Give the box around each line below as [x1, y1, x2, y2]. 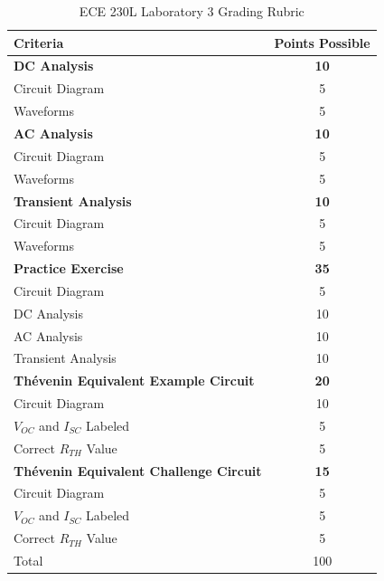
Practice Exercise [14, 259, 124, 278]
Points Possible [274, 33, 370, 52]
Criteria [14, 33, 64, 52]
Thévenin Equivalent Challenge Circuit [14, 461, 262, 480]
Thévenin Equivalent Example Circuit [14, 371, 255, 390]
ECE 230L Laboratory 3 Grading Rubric [79, 2, 304, 20]
